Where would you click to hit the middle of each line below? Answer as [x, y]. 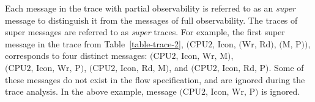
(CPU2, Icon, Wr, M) [191, 57]
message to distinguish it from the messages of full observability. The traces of [151, 20]
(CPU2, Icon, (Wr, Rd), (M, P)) [247, 45]
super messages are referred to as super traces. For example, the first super [145, 32]
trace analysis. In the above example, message [91, 91]
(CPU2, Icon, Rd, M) [129, 68]
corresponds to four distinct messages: [76, 56]
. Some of [286, 67]
